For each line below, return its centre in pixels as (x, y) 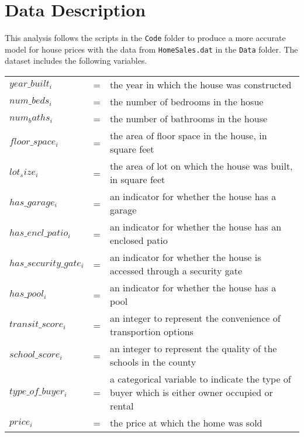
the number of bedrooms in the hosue (186, 102)
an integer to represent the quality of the (193, 349)
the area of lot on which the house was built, (201, 166)
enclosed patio (139, 240)
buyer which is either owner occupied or (191, 393)
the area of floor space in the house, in (188, 136)
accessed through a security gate (176, 271)
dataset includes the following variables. (76, 61)
